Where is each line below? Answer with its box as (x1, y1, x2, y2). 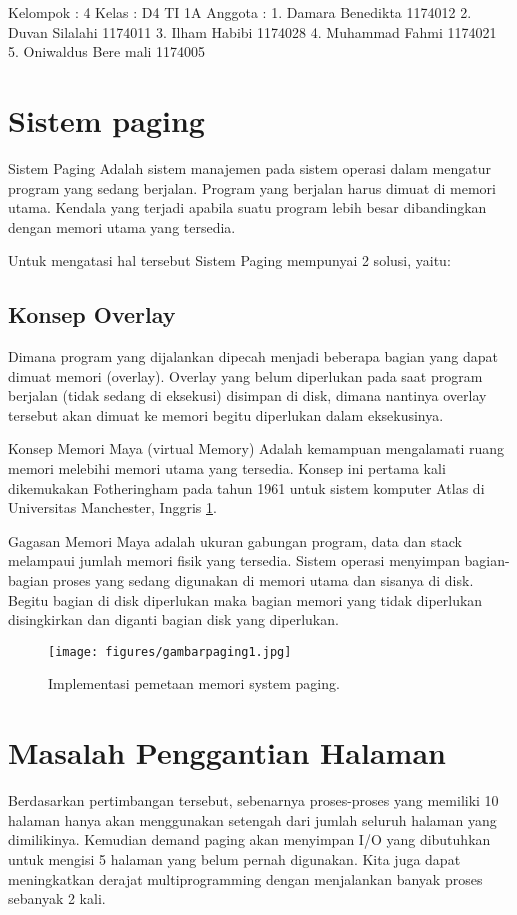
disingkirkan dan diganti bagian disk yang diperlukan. (8, 609, 339, 630)
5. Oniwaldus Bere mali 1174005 (8, 41, 206, 62)
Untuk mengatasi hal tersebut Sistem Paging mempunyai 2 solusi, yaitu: (8, 250, 451, 271)
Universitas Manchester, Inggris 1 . (8, 497, 217, 518)
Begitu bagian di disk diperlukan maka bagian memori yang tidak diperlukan (8, 589, 483, 610)
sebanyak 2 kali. (8, 888, 106, 909)
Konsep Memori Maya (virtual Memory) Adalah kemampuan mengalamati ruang (8, 438, 505, 459)
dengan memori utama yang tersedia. (8, 216, 236, 237)
